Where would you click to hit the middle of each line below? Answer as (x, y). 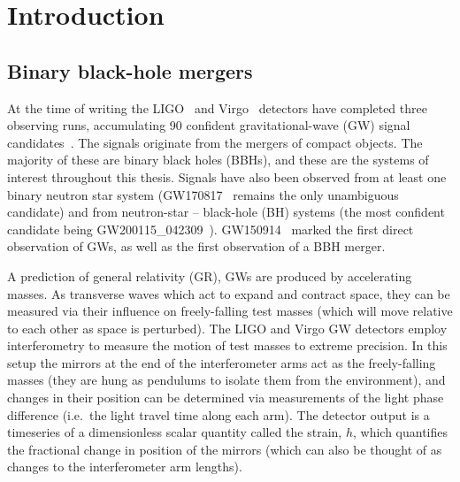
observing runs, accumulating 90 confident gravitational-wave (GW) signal (209, 125)
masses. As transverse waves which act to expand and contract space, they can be (229, 293)
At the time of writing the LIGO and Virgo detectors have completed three (217, 107)
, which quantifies (400, 432)
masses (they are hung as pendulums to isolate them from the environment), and (226, 380)
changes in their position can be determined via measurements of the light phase (226, 398)
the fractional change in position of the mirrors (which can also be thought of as (225, 449)
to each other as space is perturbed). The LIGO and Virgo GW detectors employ (227, 328)
